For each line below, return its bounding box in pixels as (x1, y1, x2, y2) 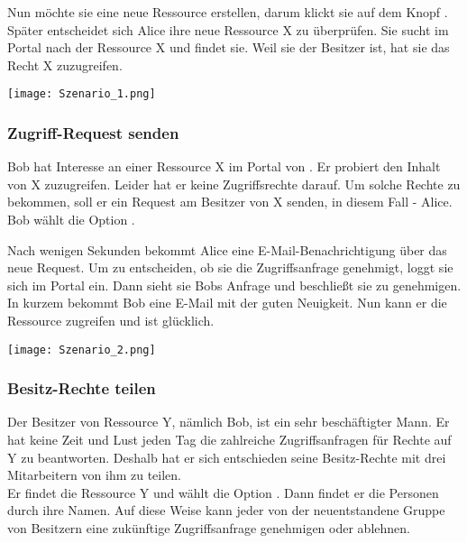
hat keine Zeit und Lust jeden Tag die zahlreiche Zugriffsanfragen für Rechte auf (7, 430, 452, 449)
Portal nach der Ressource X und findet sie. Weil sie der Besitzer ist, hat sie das (7, 38, 450, 57)
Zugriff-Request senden (7, 121, 179, 143)
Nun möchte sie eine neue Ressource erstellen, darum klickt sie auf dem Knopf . (7, 3, 448, 21)
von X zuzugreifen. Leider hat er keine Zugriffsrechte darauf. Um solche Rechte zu (7, 174, 461, 193)
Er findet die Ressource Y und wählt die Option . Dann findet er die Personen (7, 483, 439, 502)
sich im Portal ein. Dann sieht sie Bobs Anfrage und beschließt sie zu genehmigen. (7, 275, 462, 294)
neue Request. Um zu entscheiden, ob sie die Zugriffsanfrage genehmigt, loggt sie (7, 258, 453, 277)
